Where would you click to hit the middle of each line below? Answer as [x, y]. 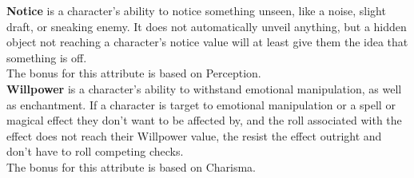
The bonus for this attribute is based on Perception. [134, 73]
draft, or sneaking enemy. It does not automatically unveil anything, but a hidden [207, 26]
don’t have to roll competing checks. [95, 151]
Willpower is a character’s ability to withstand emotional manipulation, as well [204, 88]
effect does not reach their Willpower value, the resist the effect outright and [194, 135]
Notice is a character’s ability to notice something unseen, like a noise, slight [196, 10]
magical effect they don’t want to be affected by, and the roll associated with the [204, 120]
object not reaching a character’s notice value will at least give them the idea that [207, 42]
